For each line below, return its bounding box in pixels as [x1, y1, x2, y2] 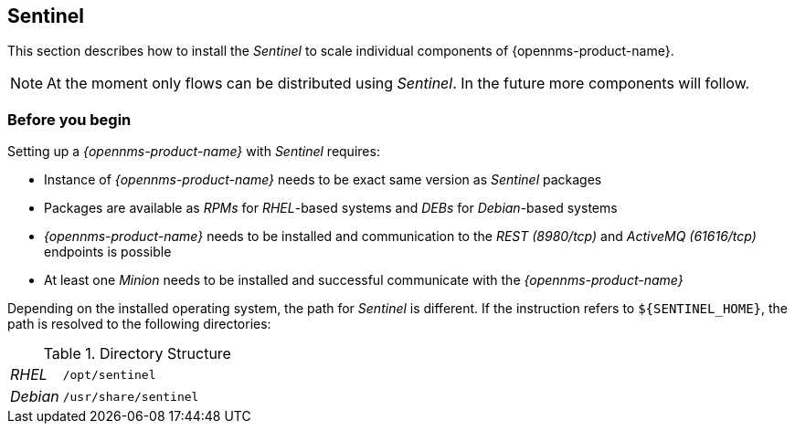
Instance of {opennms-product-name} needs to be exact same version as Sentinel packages [44, 172, 602, 188]
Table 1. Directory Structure [43, 344, 231, 363]
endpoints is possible [44, 244, 172, 260]
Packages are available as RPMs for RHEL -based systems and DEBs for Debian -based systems [44, 200, 618, 216]
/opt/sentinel [62, 367, 156, 382]
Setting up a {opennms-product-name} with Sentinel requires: [7, 143, 380, 160]
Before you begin [7, 110, 132, 129]
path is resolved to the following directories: [7, 316, 271, 332]
